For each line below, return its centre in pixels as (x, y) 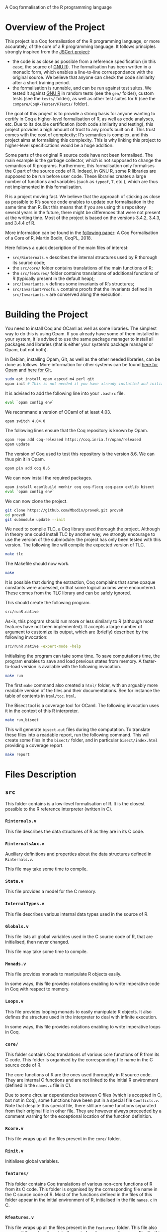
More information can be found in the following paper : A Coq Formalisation (82, 233)
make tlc (14, 554)
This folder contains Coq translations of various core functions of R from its (83, 1054)
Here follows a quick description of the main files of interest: (67, 247)
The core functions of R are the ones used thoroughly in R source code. (79, 1074)
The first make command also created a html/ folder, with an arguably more (82, 685)
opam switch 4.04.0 (25, 421)
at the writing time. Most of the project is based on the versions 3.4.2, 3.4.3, (83, 218)
